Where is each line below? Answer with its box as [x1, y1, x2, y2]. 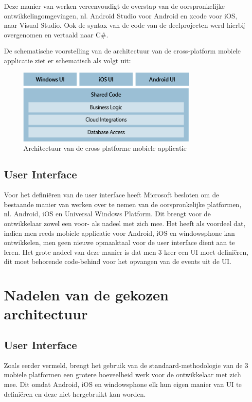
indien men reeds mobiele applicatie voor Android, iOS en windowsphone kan [4, 227, 235, 238]
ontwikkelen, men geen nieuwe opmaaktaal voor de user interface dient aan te [4, 237, 235, 247]
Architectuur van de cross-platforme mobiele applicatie [23, 143, 187, 153]
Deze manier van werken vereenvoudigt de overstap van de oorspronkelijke [4, 1, 225, 11]
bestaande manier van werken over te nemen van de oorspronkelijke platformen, [4, 199, 242, 209]
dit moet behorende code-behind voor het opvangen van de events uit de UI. [4, 256, 232, 266]
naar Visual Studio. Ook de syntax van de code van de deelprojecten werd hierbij [4, 20, 246, 30]
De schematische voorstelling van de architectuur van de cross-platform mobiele [4, 46, 241, 56]
